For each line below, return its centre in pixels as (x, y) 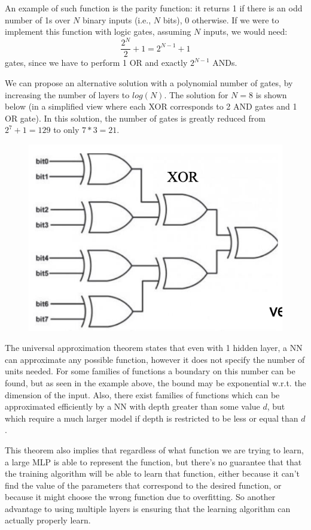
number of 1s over (38, 19)
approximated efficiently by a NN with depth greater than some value (132, 406)
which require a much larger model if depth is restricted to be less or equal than (152, 418)
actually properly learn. (48, 520)
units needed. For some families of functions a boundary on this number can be (150, 371)
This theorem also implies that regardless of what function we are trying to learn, (154, 449)
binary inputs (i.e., (117, 19)
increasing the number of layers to (67, 94)
